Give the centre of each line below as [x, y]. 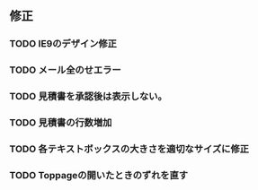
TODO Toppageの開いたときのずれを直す [99, 175]
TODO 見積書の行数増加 [61, 123]
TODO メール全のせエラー [65, 70]
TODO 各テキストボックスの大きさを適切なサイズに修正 [129, 149]
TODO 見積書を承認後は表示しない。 [89, 97]
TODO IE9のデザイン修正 [63, 44]
